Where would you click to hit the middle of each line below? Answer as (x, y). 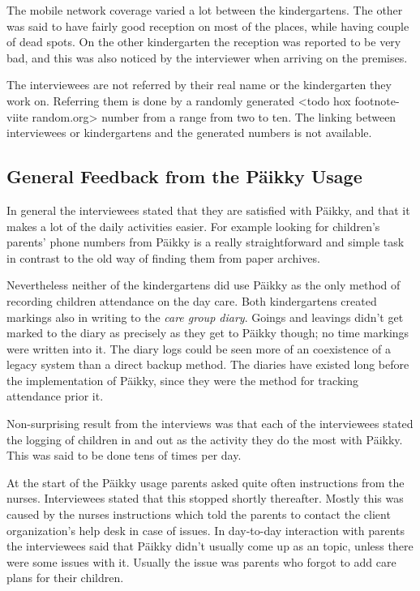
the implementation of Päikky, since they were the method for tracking (182, 380)
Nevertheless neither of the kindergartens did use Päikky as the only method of (204, 285)
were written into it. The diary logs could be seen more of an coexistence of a (199, 348)
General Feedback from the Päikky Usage (184, 176)
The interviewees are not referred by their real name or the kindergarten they (199, 85)
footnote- (377, 100)
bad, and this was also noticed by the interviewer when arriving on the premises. (207, 57)
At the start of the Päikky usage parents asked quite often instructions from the (206, 482)
